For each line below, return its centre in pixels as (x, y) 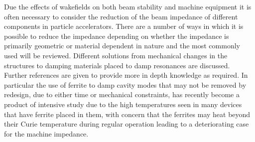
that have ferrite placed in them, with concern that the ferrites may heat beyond (127, 114)
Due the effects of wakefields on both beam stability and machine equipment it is (128, 6)
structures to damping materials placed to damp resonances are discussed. (117, 65)
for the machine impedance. (46, 133)
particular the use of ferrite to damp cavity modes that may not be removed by (125, 84)
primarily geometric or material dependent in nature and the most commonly (122, 46)
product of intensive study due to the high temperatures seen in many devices (123, 104)
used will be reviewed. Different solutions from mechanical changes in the (116, 55)
